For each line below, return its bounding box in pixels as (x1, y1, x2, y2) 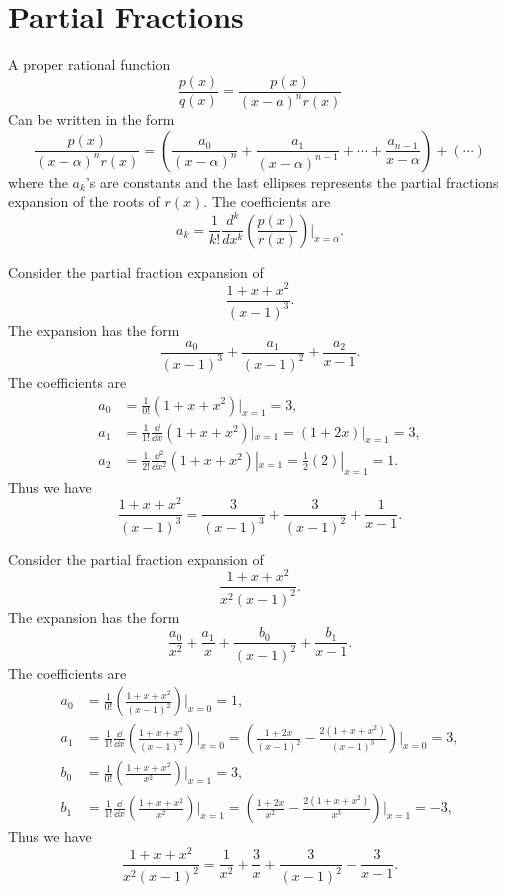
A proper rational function (8, 54, 171, 75)
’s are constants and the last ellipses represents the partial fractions (85, 171, 499, 192)
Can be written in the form (8, 109, 175, 130)
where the (8, 171, 68, 192)
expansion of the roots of (8, 191, 160, 212)
